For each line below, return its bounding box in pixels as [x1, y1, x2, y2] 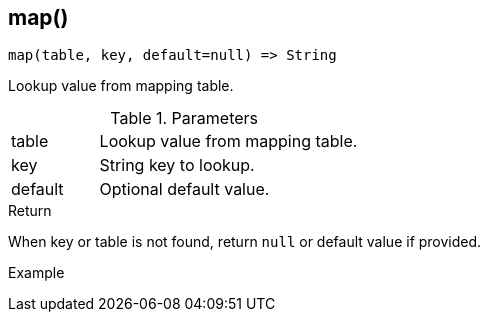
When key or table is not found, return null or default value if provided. [8, 233, 482, 251]
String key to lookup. [99, 155, 255, 176]
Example [8, 264, 65, 282]
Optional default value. [99, 179, 270, 200]
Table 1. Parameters [110, 108, 259, 129]
